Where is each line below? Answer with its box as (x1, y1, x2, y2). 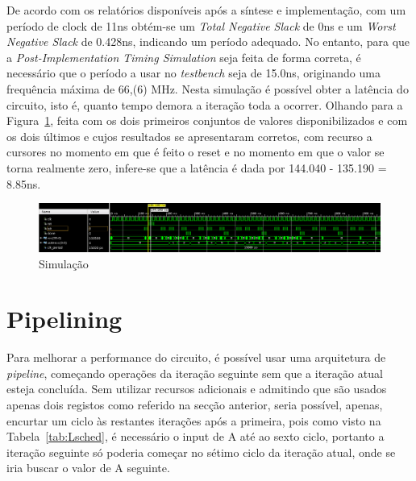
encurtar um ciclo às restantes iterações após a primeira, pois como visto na (6, 412, 381, 429)
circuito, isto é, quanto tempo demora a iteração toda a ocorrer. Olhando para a (6, 96, 403, 113)
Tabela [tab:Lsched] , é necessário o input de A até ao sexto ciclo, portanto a (6, 428, 385, 445)
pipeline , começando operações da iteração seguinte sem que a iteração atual (6, 364, 383, 381)
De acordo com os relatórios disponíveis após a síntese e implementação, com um (6, 2, 406, 18)
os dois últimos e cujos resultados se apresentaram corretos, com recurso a (6, 127, 372, 144)
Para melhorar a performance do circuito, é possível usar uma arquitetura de (6, 349, 386, 366)
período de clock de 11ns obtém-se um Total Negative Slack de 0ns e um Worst (6, 17, 396, 34)
